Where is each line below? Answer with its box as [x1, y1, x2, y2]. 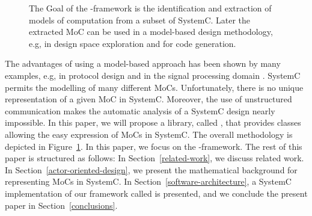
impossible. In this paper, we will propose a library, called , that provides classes [5, 116, 301, 129]
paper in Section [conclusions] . [5, 199, 118, 211]
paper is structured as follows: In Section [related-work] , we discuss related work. [5, 152, 304, 164]
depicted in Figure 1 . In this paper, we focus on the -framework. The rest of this [5, 140, 302, 152]
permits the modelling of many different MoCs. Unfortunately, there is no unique [5, 81, 304, 93]
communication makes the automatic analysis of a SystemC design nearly [5, 104, 275, 117]
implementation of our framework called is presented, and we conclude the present [5, 187, 308, 199]
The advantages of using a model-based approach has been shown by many [5, 57, 281, 70]
